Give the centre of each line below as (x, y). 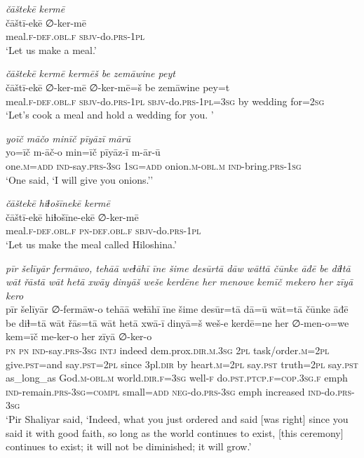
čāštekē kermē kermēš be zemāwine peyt (90, 73)
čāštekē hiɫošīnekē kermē (58, 203)
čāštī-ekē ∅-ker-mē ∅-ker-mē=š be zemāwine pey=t (118, 87)
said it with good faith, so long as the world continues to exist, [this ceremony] (175, 432)
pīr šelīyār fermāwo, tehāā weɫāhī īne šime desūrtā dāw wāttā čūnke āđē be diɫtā (178, 268)
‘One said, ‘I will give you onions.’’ (80, 179)
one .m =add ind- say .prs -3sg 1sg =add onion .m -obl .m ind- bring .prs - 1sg (154, 165)
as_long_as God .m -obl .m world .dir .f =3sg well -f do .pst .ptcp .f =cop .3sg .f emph (177, 378)
